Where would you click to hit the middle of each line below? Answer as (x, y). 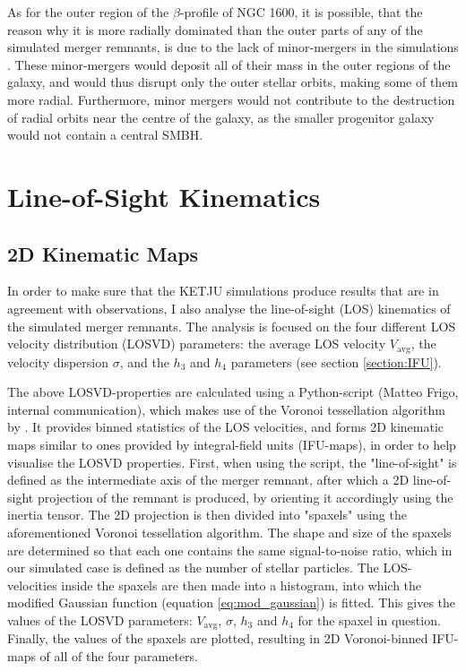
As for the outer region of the (88, 12)
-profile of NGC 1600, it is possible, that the (301, 12)
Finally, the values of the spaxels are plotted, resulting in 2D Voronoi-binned (218, 638)
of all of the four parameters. (119, 655)
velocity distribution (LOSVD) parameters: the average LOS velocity (197, 344)
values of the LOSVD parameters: (100, 619)
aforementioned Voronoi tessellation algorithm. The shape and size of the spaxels (229, 532)
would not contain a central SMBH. (105, 135)
